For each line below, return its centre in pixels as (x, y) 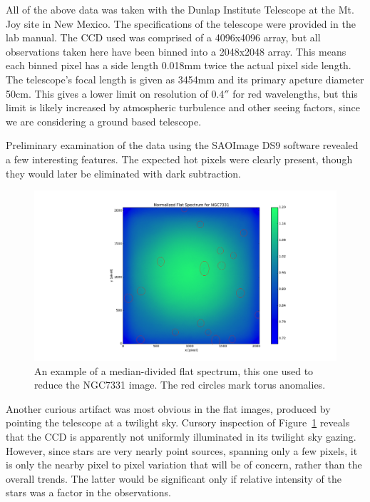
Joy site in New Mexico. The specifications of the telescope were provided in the (181, 23)
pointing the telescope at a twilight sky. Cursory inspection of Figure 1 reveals (178, 422)
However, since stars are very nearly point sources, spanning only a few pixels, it (182, 450)
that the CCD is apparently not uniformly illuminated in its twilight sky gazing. (181, 436)
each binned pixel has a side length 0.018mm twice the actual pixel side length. (179, 65)
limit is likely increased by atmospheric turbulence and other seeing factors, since (183, 107)
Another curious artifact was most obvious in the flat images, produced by (168, 408)
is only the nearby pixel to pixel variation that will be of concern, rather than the (184, 465)
